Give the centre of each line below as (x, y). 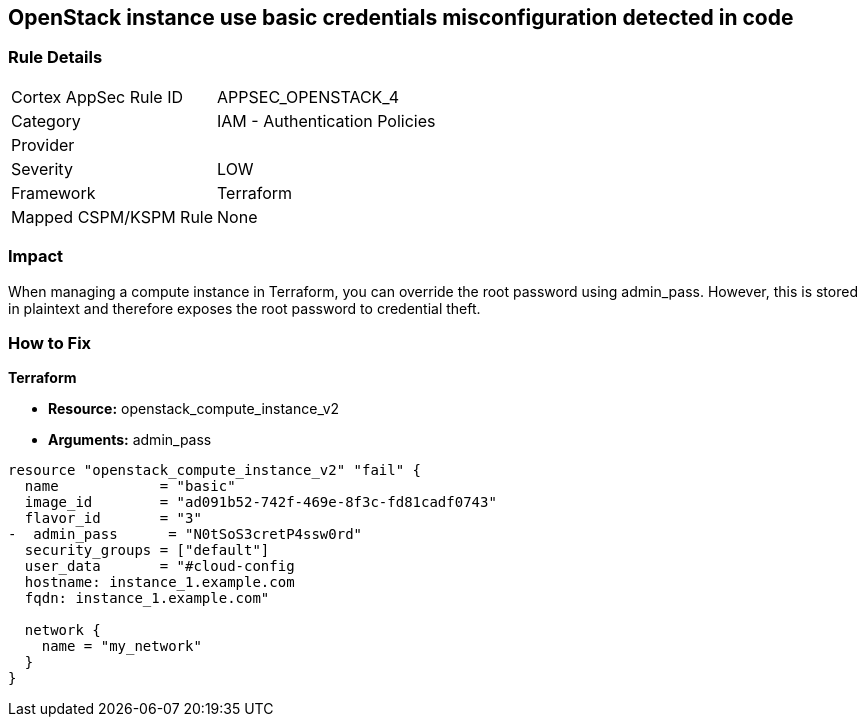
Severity (42, 168)
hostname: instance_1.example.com (159, 582)
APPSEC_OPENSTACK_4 (308, 96)
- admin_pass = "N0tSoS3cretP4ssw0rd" (185, 534)
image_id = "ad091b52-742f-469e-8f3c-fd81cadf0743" (260, 502)
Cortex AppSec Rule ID (97, 96)
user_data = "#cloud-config (159, 566)
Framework (53, 192)
